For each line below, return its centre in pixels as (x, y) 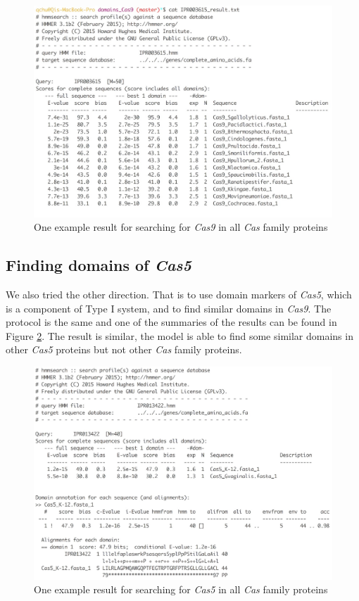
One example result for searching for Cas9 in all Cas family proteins (181, 227)
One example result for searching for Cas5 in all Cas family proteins (181, 589)
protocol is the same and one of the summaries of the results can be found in (171, 322)
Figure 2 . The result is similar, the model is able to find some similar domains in (179, 335)
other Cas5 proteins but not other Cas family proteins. (124, 349)
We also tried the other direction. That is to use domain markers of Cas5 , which (179, 294)
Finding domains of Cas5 (99, 265)
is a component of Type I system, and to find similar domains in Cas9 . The (169, 308)
